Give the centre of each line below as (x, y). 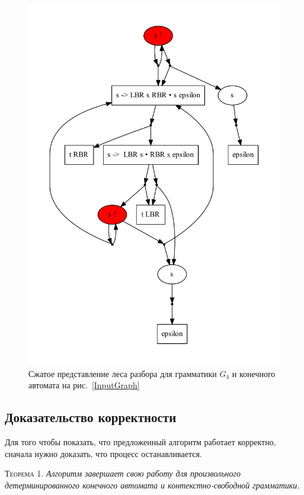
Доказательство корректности (91, 417)
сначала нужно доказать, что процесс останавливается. (103, 453)
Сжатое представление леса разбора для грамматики (123, 373)
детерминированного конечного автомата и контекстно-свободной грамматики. (152, 485)
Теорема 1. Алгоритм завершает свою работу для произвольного (123, 473)
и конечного (254, 373)
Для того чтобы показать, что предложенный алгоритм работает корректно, (140, 442)
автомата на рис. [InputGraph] (84, 385)
